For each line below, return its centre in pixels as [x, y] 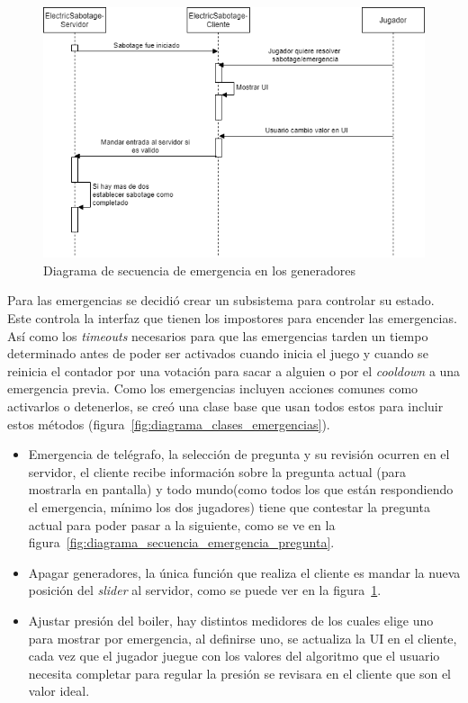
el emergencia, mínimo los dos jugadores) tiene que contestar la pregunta [229, 506]
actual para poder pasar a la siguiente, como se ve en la [182, 524]
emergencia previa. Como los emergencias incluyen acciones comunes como [213, 388]
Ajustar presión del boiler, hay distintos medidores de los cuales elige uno [231, 620]
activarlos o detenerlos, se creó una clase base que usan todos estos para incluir [225, 406]
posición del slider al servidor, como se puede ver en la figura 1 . [205, 590]
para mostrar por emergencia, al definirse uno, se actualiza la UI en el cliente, [243, 638]
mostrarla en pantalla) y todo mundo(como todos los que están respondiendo [241, 489]
